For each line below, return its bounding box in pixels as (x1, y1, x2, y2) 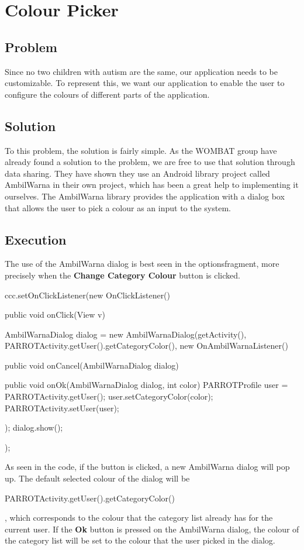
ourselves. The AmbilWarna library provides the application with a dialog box (5, 190, 285, 202)
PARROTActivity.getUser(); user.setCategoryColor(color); (5, 390, 213, 403)
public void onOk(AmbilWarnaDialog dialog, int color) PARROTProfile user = (5, 379, 288, 391)
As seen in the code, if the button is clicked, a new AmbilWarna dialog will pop (5, 460, 290, 473)
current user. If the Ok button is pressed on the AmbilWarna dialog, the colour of (5, 522, 299, 535)
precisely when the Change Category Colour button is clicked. (5, 269, 240, 281)
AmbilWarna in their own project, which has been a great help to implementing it (5, 178, 299, 191)
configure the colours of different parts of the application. (5, 88, 210, 100)
